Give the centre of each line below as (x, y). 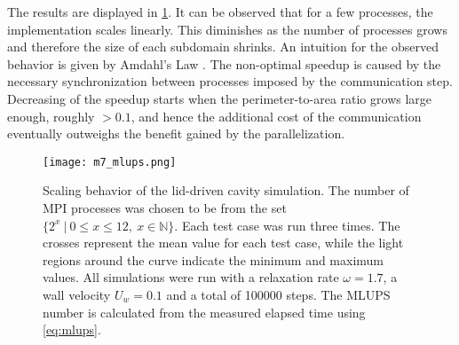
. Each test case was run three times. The (287, 225)
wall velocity (77, 294)
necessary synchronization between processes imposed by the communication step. (230, 81)
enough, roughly (51, 116)
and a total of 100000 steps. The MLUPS (278, 294)
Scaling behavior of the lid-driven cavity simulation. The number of (226, 190)
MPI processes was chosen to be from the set (165, 208)
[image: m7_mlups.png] (110, 162)
